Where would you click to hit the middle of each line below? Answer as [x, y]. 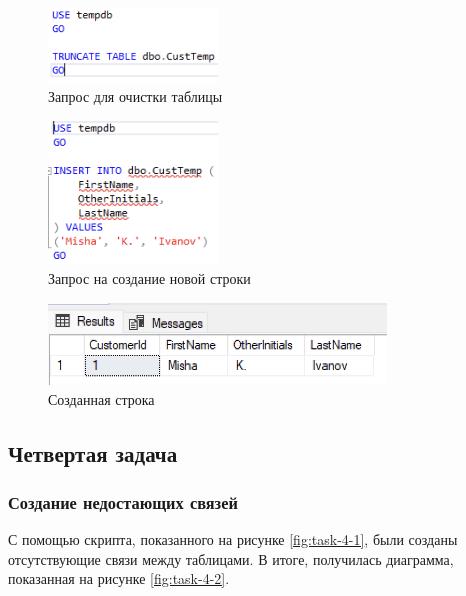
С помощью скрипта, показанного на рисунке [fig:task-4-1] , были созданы [233, 539]
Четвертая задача [93, 452]
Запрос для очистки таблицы [135, 96]
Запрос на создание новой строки [149, 278]
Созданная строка [101, 398]
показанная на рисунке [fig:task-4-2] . [119, 578]
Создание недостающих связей [123, 501]
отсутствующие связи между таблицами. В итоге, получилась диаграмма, [231, 558]
